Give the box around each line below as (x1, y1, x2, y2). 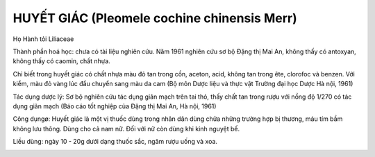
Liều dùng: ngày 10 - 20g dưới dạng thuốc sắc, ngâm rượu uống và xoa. (12, 138, 218, 146)
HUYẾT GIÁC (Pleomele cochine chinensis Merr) (12, 10, 298, 26)
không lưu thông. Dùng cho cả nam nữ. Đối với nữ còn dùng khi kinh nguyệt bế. (12, 124, 240, 133)
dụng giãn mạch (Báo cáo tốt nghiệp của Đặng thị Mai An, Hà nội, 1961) (12, 101, 217, 110)
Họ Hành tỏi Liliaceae (12, 35, 74, 43)
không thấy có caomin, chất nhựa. (12, 57, 110, 65)
